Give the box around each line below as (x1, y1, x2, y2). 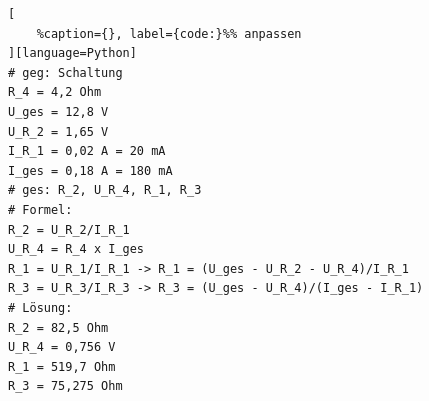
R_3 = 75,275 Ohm (8, 379, 123, 394)
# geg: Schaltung (8, 65, 123, 80)
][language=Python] (8, 46, 137, 61)
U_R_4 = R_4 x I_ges (8, 242, 145, 257)
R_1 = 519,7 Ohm (8, 359, 116, 374)
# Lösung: (8, 300, 73, 315)
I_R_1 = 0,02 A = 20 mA (8, 144, 166, 159)
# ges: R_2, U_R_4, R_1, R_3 (8, 183, 202, 198)
